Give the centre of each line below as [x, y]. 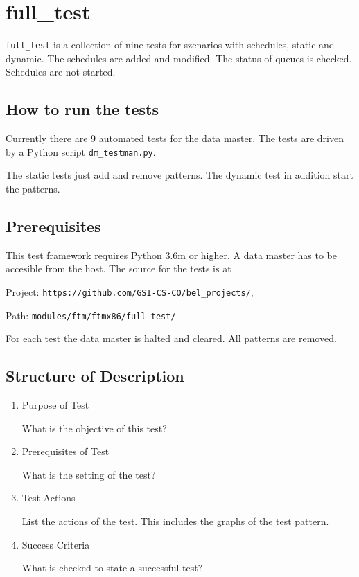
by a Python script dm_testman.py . [81, 151]
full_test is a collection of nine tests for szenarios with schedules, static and [170, 45]
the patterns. [33, 189]
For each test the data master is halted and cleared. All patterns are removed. [171, 338]
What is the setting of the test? [89, 474]
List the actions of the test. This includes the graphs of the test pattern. [175, 521]
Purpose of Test [55, 405]
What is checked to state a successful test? [112, 568]
